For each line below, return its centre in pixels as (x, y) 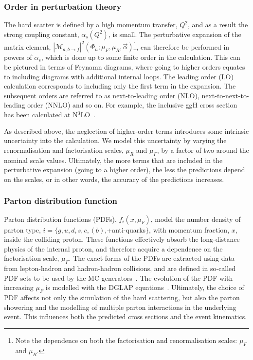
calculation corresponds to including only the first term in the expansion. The (120, 86)
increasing (19, 287)
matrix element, (27, 46)
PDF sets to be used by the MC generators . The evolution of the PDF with (118, 278)
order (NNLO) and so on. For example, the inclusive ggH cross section (132, 105)
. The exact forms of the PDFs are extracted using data (152, 258)
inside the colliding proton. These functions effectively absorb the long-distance (122, 239)
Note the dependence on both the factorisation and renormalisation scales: (126, 340)
